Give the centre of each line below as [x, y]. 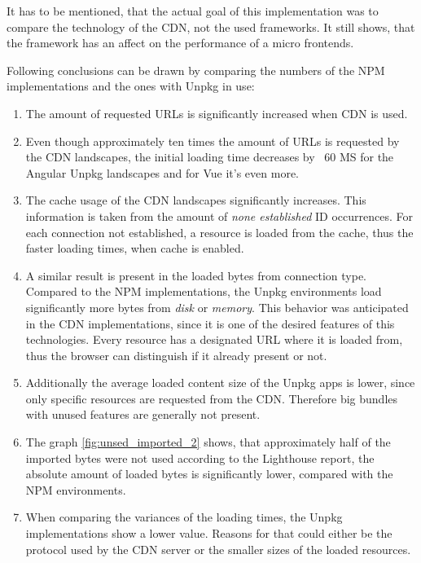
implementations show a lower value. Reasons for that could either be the [209, 533]
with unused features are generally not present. [143, 414]
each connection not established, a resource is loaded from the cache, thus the [219, 232]
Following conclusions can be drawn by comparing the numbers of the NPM [196, 70]
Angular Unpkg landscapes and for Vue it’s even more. [162, 172]
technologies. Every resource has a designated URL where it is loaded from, [214, 339]
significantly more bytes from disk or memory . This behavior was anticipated [217, 307]
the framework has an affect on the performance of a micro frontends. [180, 43]
